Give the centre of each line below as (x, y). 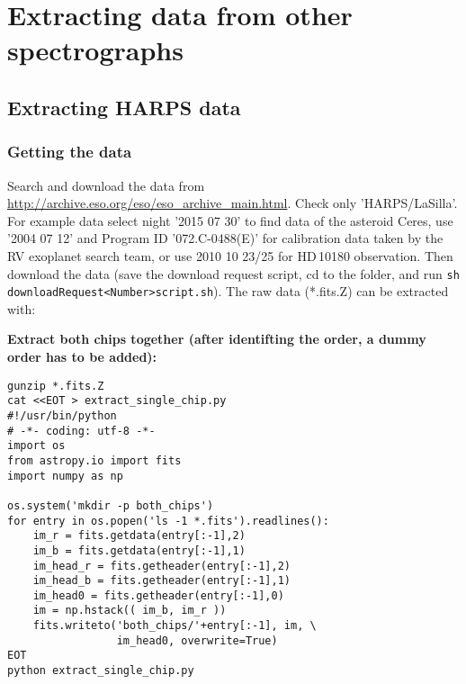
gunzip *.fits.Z (56, 386)
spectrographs (95, 50)
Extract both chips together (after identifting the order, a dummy (217, 339)
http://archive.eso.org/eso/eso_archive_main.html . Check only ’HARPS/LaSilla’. (233, 203)
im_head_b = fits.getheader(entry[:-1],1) (161, 581)
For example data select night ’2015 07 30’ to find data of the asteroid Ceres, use (230, 220)
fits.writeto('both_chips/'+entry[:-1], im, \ (175, 626)
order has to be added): (82, 357)
